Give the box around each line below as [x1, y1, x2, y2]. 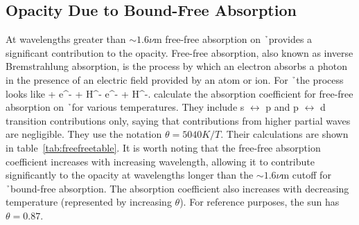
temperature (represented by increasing [6, 195, 172, 209]
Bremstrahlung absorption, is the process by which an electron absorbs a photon [6, 59, 347, 73]
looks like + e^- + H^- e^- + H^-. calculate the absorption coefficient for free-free [6, 86, 353, 100]
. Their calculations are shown [220, 127, 349, 141]
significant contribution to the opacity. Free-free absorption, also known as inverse [6, 45, 353, 60]
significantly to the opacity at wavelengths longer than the [6, 168, 254, 182]
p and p [265, 100, 299, 114]
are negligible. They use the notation [6, 127, 162, 141]
